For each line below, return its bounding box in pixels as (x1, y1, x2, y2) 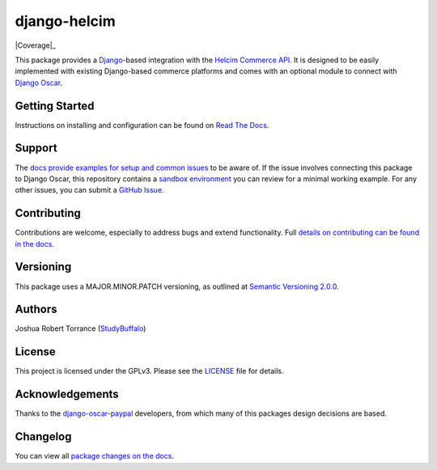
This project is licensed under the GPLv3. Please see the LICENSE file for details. (15, 366, 284, 376)
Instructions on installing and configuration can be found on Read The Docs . (15, 120, 269, 129)
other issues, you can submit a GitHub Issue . (15, 185, 164, 195)
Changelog (15, 430, 72, 444)
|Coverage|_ (15, 40, 56, 50)
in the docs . (15, 239, 54, 248)
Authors (15, 303, 57, 316)
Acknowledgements (15, 387, 119, 401)
